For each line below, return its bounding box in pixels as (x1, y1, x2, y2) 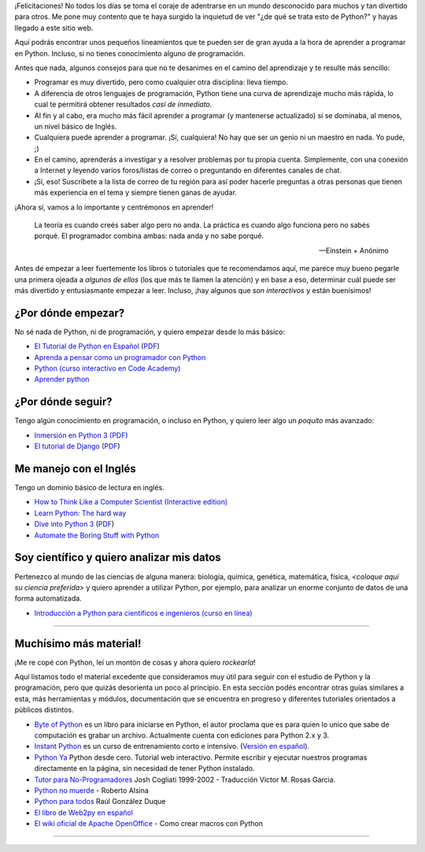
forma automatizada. (14, 593, 82, 603)
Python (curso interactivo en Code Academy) (34, 363, 181, 374)
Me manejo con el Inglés (14, 462, 137, 475)
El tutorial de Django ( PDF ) (34, 441, 121, 451)
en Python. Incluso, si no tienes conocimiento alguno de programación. (14, 48, 246, 58)
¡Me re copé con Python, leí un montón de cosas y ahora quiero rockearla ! (14, 657, 256, 667)
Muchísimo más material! (14, 637, 142, 650)
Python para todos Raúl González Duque (34, 797, 166, 806)
